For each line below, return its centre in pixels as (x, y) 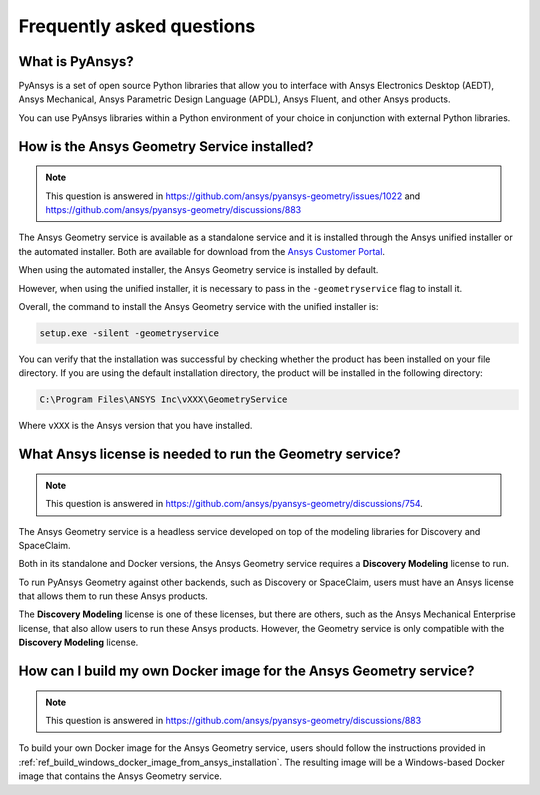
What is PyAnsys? (76, 61)
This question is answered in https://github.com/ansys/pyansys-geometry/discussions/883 (233, 721)
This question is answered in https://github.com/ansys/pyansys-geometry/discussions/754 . (234, 504)
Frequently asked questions (137, 26)
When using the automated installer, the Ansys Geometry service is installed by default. (198, 270)
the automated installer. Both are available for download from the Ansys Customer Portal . (201, 251)
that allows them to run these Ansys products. (113, 596)
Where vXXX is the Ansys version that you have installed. (135, 426)
